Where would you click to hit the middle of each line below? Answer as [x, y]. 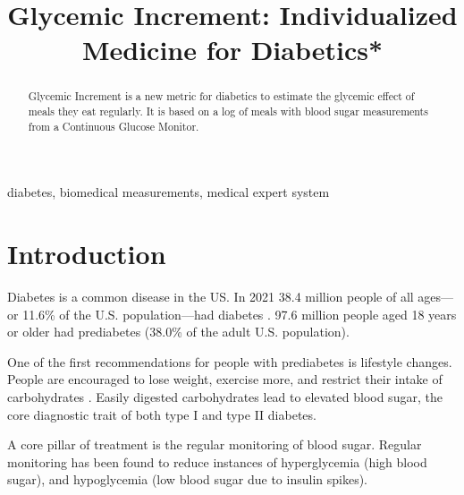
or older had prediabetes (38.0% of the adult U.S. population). [178, 332]
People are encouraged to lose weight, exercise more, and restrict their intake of [225, 379]
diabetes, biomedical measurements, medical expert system [169, 192]
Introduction [87, 254]
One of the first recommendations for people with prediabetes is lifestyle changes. [230, 361]
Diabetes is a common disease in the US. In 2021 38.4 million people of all [211, 297]
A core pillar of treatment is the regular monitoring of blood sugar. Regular [215, 444]
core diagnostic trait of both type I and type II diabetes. [162, 414]
